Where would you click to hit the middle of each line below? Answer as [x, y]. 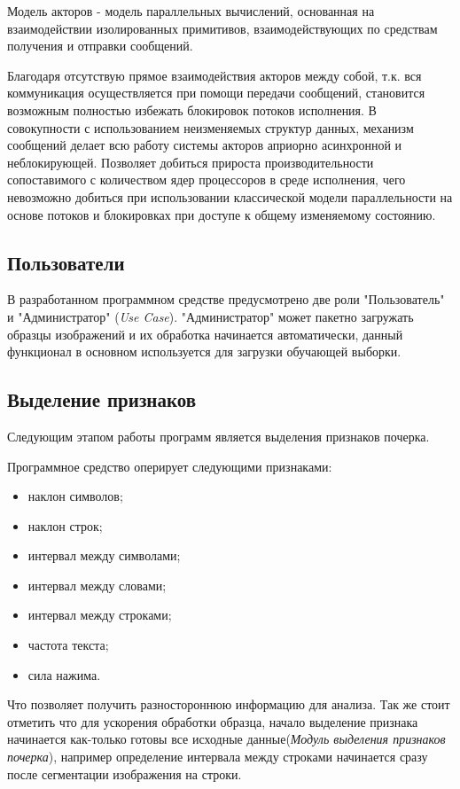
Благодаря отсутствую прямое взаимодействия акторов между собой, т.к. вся [214, 75]
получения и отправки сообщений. [100, 46]
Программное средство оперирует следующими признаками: [170, 466]
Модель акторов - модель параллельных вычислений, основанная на [191, 11]
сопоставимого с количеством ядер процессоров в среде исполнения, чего [207, 180]
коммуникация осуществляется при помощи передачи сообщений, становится [216, 93]
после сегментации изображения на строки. [125, 773]
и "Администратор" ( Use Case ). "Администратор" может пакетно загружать [211, 316]
